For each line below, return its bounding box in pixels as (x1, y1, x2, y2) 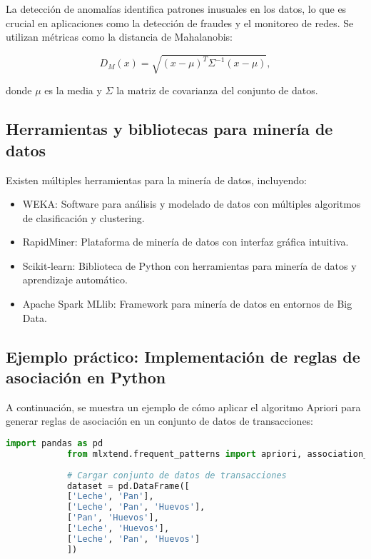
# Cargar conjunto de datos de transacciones (66, 470, 287, 480)
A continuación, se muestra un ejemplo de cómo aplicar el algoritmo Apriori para (6, 399, 361, 414)
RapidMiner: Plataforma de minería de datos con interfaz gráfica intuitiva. (22, 234, 349, 249)
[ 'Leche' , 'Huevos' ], (66, 523, 170, 534)
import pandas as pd (6, 438, 103, 449)
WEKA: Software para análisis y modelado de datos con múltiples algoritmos (22, 196, 361, 211)
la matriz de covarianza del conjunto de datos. (116, 83, 318, 98)
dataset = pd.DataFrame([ (66, 480, 190, 491)
